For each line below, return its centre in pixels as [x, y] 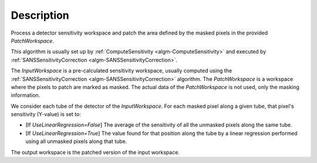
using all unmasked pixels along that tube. [76, 141]
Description [40, 15]
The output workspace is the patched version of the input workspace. [95, 152]
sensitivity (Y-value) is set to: [46, 114]
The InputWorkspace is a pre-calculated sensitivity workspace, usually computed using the [122, 71]
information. [26, 95]
